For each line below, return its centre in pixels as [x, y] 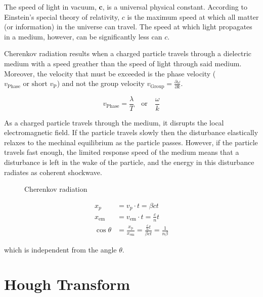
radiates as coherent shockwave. [53, 172]
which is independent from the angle [60, 249]
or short [35, 84]
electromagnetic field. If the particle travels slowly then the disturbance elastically [131, 132]
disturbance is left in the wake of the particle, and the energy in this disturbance [129, 162]
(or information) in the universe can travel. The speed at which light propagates [128, 27]
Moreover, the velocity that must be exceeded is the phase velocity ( [110, 73]
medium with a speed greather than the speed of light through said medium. [123, 63]
